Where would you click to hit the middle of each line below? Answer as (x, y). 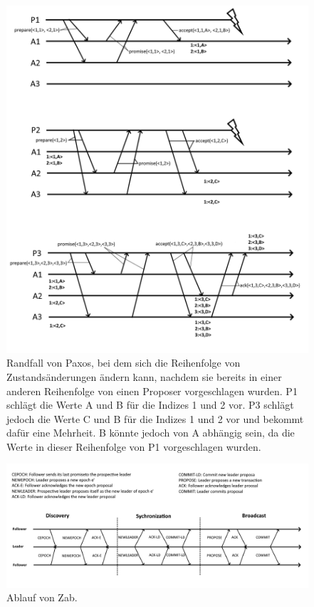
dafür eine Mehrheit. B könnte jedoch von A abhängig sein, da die (151, 433)
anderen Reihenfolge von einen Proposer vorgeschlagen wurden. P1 (152, 391)
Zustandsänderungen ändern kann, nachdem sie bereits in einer (144, 376)
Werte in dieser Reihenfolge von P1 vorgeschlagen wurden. (134, 446)
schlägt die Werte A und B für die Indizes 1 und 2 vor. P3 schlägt (150, 405)
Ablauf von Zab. (42, 597)
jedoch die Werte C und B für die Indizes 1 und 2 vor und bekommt (155, 418)
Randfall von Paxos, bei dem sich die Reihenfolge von (124, 363)
